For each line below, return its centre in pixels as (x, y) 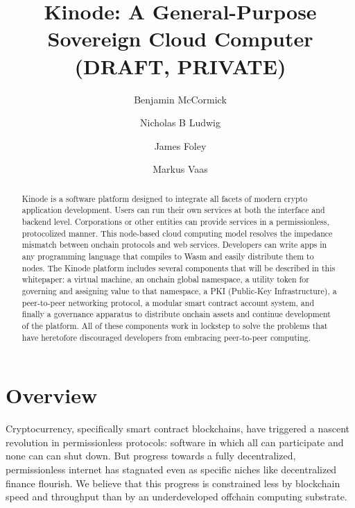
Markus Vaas (180, 169)
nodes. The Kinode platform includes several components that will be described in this (179, 268)
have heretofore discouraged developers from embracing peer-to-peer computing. (166, 337)
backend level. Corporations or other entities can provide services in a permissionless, (175, 221)
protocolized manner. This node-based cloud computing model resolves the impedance (177, 233)
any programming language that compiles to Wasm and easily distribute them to (168, 256)
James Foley (180, 145)
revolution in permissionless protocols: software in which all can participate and (175, 442)
